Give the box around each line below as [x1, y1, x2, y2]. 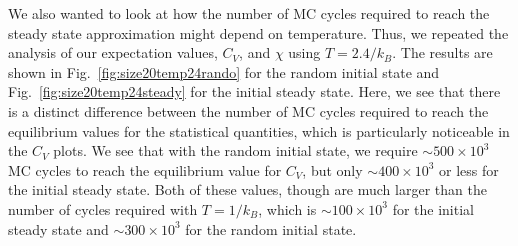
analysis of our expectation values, [8, 42, 218, 63]
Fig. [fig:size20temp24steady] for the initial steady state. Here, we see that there [8, 81, 501, 102]
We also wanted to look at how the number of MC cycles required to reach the [8, 3, 490, 23]
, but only [302, 159, 363, 180]
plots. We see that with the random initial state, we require [53, 140, 418, 161]
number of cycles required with [8, 198, 198, 219]
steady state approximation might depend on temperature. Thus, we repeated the [8, 22, 509, 43]
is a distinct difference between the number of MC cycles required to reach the [8, 100, 489, 121]
